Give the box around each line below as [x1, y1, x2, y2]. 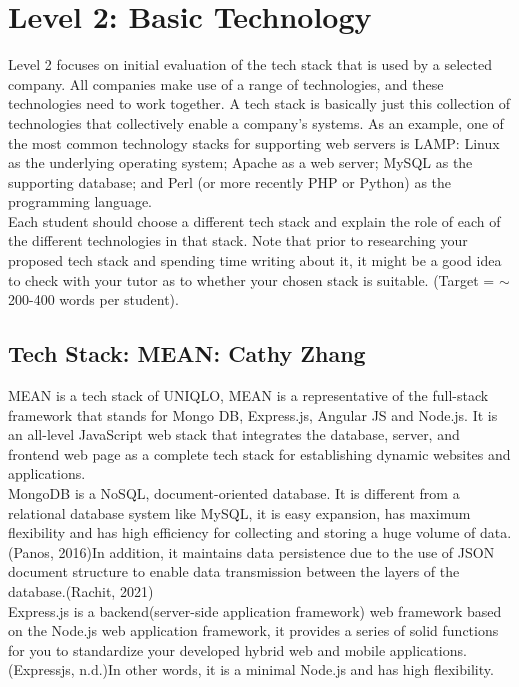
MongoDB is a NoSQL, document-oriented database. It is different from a [8, 483, 460, 504]
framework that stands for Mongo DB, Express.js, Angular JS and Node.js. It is [8, 404, 498, 425]
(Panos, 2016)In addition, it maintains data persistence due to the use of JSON [8, 541, 495, 562]
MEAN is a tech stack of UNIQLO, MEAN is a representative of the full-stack [8, 385, 489, 406]
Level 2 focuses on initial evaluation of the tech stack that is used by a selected [8, 54, 492, 75]
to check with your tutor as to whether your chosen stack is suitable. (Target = [8, 269, 495, 290]
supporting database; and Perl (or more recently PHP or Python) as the [8, 171, 452, 192]
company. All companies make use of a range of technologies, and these [8, 73, 444, 94]
